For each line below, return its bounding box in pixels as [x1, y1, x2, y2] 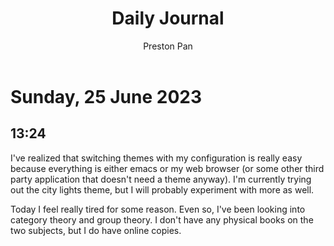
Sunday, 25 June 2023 [10, 85, 202, 108]
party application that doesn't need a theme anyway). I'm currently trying [10, 173, 312, 185]
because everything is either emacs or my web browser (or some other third [10, 162, 325, 174]
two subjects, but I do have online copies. [10, 224, 182, 236]
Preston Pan [143, 40, 193, 52]
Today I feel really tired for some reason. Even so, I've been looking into [10, 203, 306, 215]
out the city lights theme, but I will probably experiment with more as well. [10, 183, 315, 196]
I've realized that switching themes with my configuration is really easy [10, 152, 303, 164]
